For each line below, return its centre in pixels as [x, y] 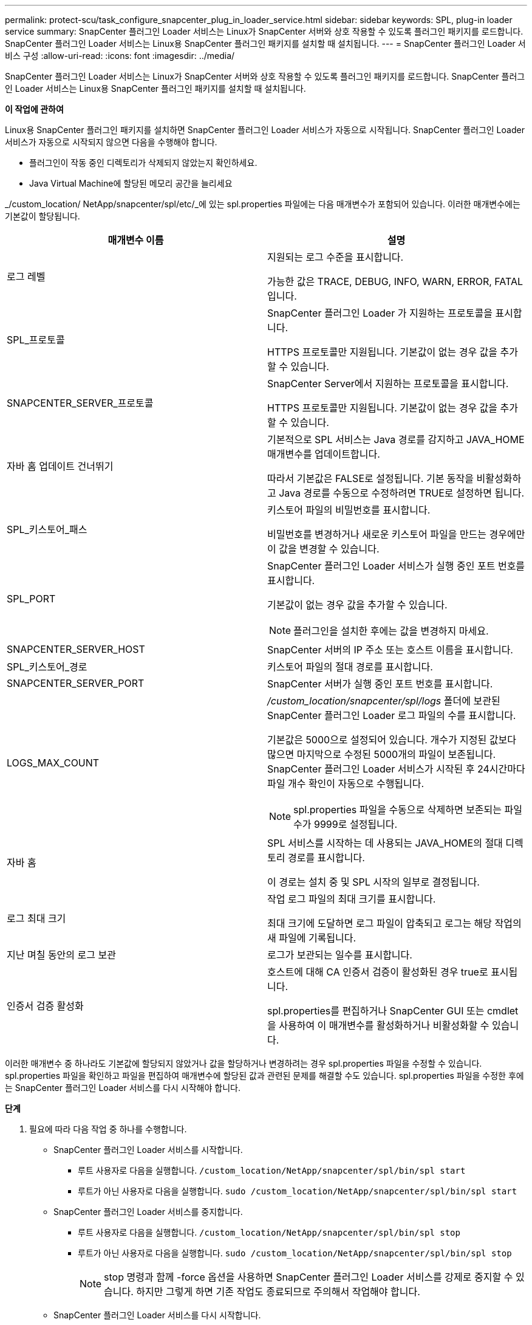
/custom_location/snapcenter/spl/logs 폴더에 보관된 [384, 701]
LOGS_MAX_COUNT [53, 763]
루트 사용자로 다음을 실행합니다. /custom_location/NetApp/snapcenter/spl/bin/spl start [272, 1170]
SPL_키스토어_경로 [47, 667]
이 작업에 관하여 [34, 109]
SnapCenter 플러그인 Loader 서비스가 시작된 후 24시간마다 [396, 769]
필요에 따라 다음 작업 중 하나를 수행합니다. [108, 1129]
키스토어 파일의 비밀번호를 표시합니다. [349, 510]
